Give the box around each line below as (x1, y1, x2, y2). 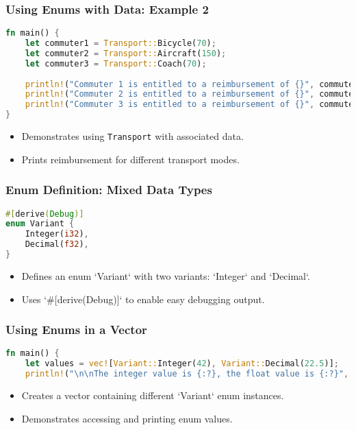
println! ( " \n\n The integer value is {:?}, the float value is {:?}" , (25, 369, 349, 379)
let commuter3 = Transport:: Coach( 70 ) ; (25, 58, 207, 69)
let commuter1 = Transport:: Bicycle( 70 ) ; (25, 38, 216, 49)
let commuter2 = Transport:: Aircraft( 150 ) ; (25, 48, 227, 58)
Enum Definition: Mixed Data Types (5, 181, 212, 198)
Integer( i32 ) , (25, 229, 89, 239)
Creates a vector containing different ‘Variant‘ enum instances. (21, 387, 284, 402)
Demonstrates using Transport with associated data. (21, 129, 244, 143)
